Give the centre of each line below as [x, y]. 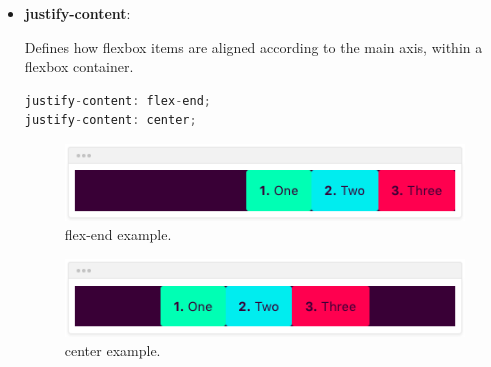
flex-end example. [118, 234]
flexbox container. [79, 66]
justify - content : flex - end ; [118, 100]
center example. [112, 350]
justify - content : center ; [110, 120]
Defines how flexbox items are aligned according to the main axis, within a [253, 46]
